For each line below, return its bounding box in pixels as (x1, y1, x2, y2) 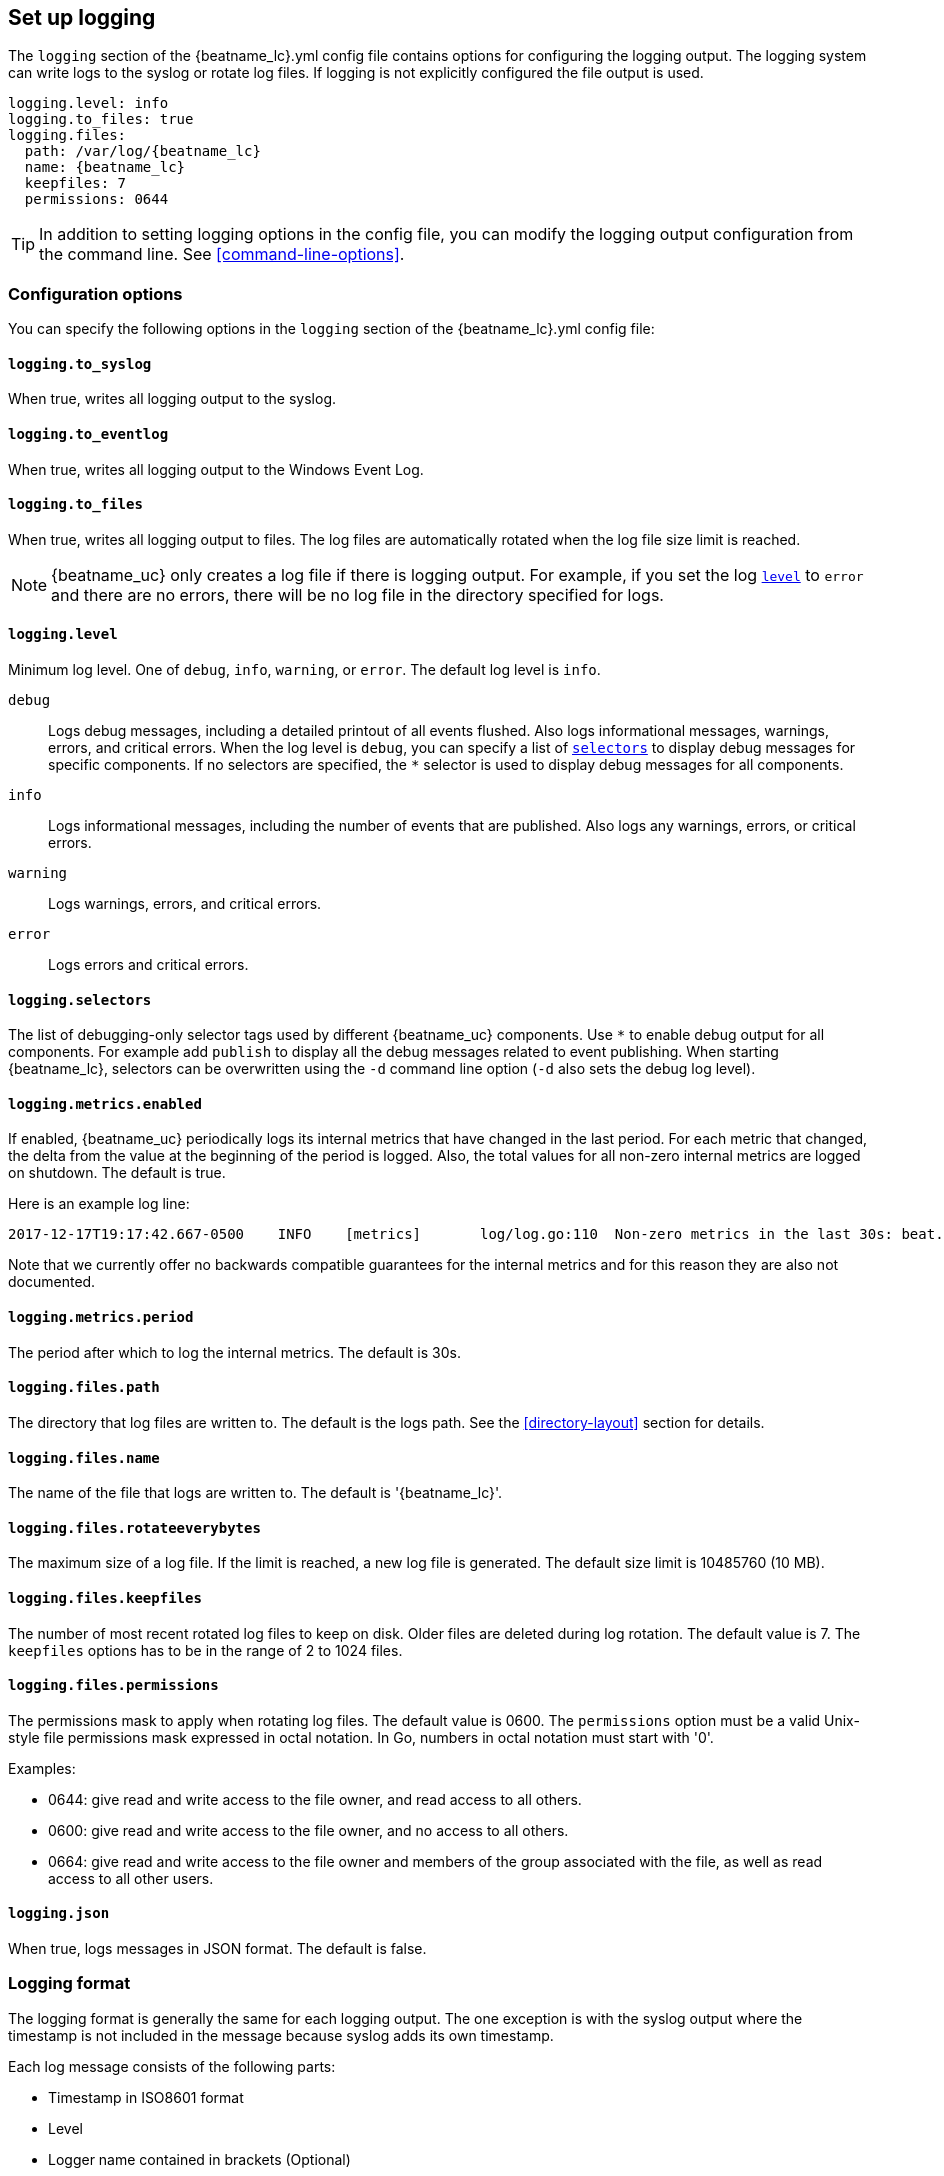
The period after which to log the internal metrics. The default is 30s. (8, 1343, 461, 1361)
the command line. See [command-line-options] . (39, 244, 405, 265)
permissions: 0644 (24, 191, 169, 208)
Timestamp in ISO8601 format (48, 2088, 244, 2106)
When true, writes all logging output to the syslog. (8, 390, 337, 408)
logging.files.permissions (8, 1677, 219, 1694)
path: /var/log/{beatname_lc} (24, 143, 261, 160)
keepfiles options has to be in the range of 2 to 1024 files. (8, 1641, 403, 1659)
